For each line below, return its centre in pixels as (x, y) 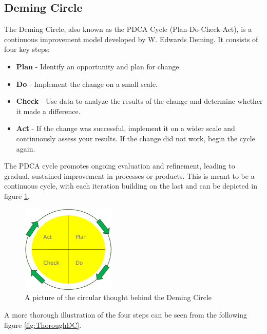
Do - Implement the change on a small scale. (87, 83)
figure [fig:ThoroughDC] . (43, 324)
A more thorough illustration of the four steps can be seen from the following (126, 315)
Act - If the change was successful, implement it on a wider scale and (126, 128)
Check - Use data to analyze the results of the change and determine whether (139, 101)
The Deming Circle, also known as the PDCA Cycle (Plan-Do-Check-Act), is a (128, 29)
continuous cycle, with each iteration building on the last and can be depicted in (131, 186)
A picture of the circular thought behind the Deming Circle (118, 297)
